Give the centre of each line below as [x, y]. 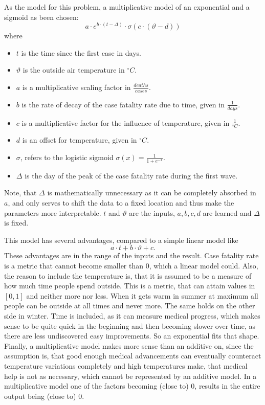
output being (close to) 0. [44, 396]
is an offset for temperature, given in [80, 140]
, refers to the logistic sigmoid [67, 157]
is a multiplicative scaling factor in [76, 87]
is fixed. [16, 223]
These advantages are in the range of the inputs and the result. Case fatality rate [131, 255]
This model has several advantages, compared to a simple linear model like [121, 240]
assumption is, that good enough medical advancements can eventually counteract [133, 356]
